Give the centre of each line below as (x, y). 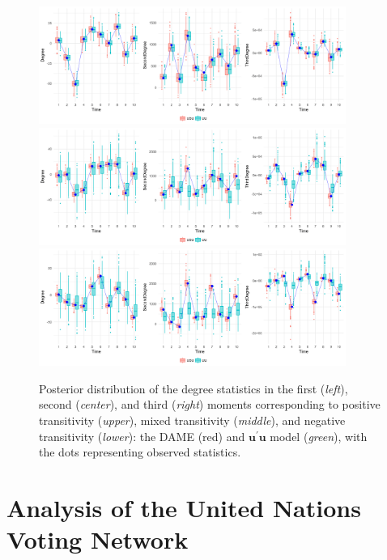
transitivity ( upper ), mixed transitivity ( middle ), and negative (192, 420)
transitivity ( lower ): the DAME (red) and (142, 436)
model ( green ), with (319, 436)
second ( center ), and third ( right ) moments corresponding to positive (210, 404)
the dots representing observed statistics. (140, 452)
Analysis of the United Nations (184, 507)
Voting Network (98, 539)
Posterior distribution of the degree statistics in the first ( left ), (193, 388)
